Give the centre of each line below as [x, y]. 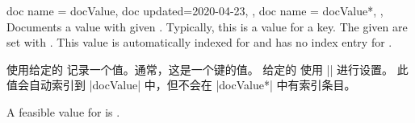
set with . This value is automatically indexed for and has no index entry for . [199, 42]
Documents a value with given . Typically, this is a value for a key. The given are [207, 26]
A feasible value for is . [63, 111]
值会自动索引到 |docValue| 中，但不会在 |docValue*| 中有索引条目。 [181, 85]
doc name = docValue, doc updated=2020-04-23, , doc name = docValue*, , [195, 10]
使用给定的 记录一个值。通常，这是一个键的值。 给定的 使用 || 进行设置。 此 [207, 69]
